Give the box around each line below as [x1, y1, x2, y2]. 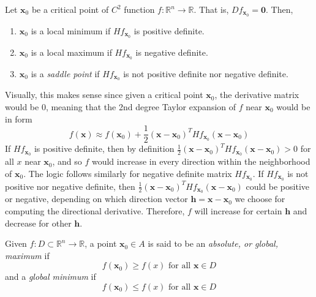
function [124, 3, 155, 15]
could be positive [246, 179, 310, 192]
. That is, [194, 3, 229, 15]
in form [5, 112, 32, 125]
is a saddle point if [31, 67, 100, 80]
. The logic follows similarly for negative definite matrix [23, 167, 232, 179]
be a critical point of [31, 3, 109, 15]
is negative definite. [135, 45, 208, 58]
